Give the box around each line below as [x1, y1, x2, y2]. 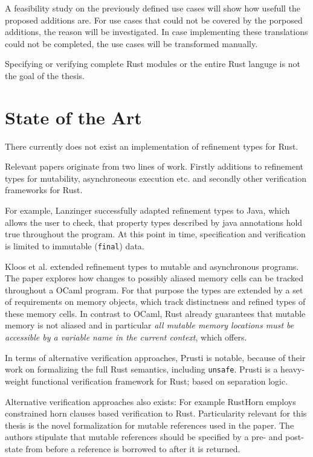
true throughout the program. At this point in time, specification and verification [5, 228, 306, 240]
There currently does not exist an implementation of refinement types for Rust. [5, 139, 298, 152]
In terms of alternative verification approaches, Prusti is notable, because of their [5, 351, 306, 363]
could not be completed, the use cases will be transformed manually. [5, 37, 258, 50]
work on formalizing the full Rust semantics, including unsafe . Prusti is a [5, 363, 278, 376]
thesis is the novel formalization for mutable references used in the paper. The [5, 418, 294, 431]
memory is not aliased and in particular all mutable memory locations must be [5, 319, 294, 331]
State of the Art [5, 104, 142, 129]
